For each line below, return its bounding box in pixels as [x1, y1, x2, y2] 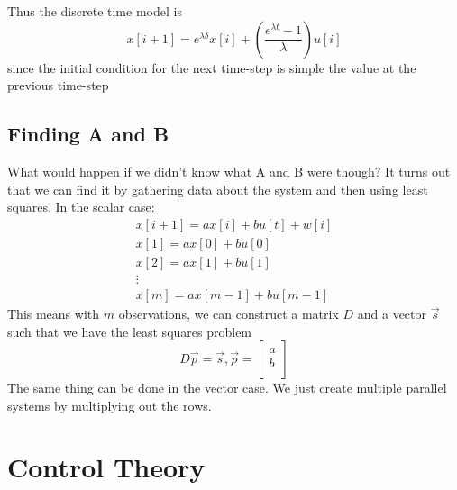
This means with [7, 304, 100, 322]
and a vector [357, 304, 426, 322]
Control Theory [7, 449, 206, 485]
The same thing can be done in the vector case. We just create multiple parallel [7, 378, 447, 397]
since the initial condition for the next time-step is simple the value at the [7, 58, 416, 77]
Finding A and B [7, 120, 169, 148]
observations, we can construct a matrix [118, 304, 339, 322]
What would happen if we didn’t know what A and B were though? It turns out [7, 161, 451, 180]
